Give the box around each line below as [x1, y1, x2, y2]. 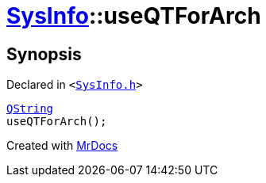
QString [6, 102, 54, 116]
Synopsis [6, 44, 82, 64]
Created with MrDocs [6, 139, 118, 153]
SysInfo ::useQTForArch [6, 2, 261, 29]
